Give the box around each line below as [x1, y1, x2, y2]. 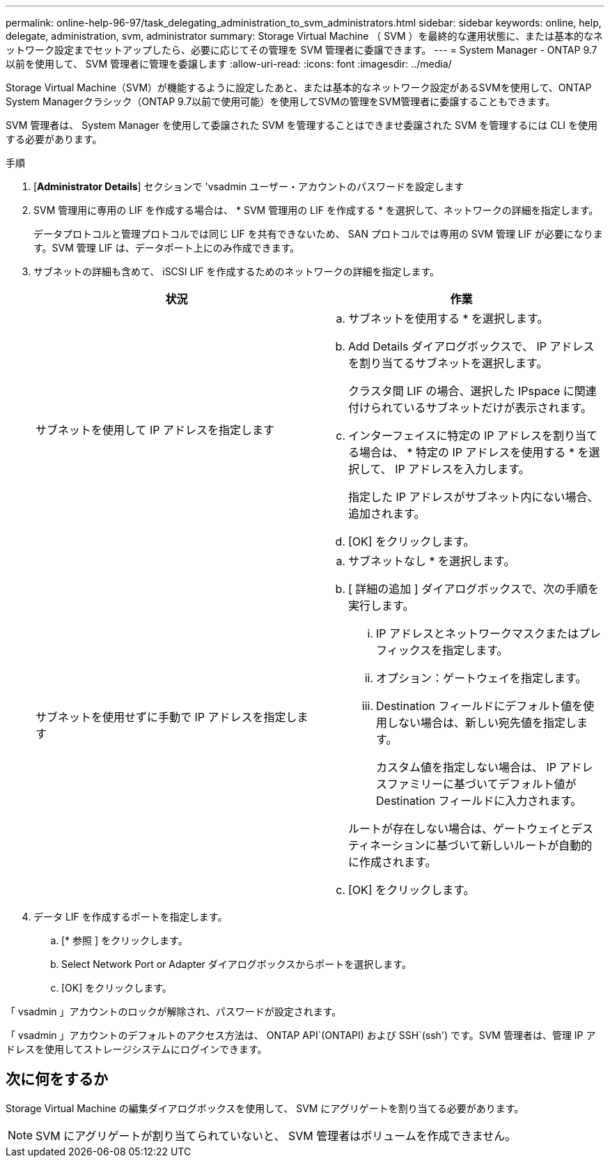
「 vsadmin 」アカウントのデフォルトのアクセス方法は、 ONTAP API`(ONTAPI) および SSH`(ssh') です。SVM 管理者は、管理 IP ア [6, 1029, 596, 1041]
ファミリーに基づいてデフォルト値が [387, 777, 577, 791]
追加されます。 [348, 507, 425, 521]
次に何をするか [6, 1070, 108, 1088]
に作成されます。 [348, 855, 437, 869]
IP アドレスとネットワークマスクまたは [376, 626, 579, 640]
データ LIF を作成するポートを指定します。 [33, 911, 228, 923]
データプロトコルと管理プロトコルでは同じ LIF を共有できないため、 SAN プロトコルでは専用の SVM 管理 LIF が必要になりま [33, 228, 603, 240]
